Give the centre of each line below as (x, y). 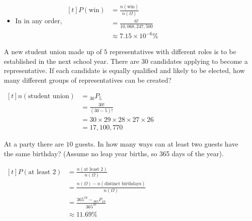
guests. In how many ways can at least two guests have (157, 144)
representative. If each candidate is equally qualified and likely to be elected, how (125, 70)
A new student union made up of (53, 52)
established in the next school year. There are (72, 61)
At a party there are (34, 144)
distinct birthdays (123, 184)
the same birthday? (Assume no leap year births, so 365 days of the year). (114, 153)
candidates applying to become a (199, 61)
